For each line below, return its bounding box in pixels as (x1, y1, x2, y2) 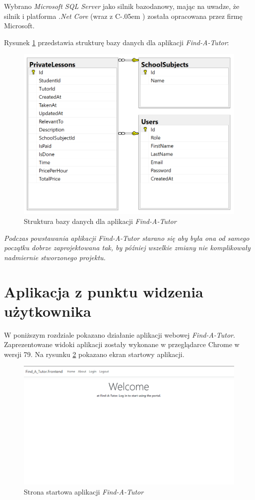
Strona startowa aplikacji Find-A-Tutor (24, 486, 144, 497)
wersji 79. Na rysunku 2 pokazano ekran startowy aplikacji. (4, 349, 185, 359)
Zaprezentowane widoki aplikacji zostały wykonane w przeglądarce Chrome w (4, 339, 240, 350)
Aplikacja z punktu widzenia (4, 281, 203, 301)
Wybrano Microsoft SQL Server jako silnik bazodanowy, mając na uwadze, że (4, 1, 240, 11)
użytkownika (4, 300, 91, 321)
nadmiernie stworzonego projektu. (4, 252, 106, 262)
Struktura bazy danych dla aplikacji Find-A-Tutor (24, 215, 177, 226)
